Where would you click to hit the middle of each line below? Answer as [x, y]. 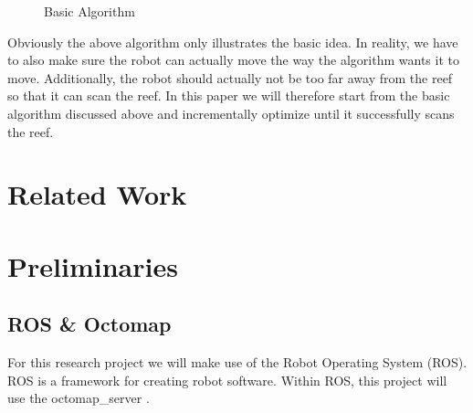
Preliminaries [93, 265]
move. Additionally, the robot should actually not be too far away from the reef [230, 77]
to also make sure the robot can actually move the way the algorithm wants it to [233, 60]
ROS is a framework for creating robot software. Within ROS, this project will [227, 380]
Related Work [97, 194]
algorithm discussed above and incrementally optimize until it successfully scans [231, 113]
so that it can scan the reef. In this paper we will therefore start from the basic [229, 95]
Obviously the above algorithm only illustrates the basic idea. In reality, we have [233, 42]
